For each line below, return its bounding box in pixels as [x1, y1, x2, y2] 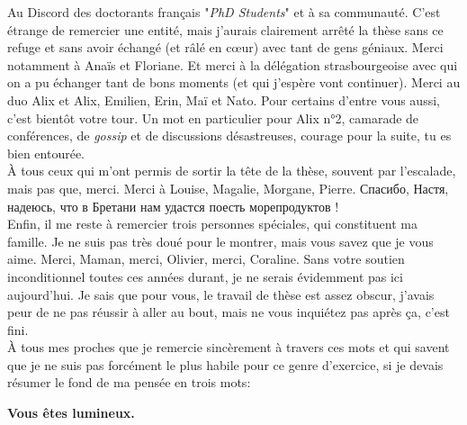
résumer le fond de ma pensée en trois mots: [7, 373, 251, 392]
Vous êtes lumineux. [7, 403, 135, 422]
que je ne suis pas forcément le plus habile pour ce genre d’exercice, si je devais [7, 355, 444, 374]
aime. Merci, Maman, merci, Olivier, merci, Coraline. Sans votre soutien [7, 249, 405, 268]
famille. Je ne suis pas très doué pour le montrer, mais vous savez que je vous [7, 231, 434, 250]
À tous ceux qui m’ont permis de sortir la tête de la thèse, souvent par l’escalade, [7, 161, 456, 180]
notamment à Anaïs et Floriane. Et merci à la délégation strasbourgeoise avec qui [7, 55, 458, 74]
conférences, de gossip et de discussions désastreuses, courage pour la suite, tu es [7, 126, 452, 145]
